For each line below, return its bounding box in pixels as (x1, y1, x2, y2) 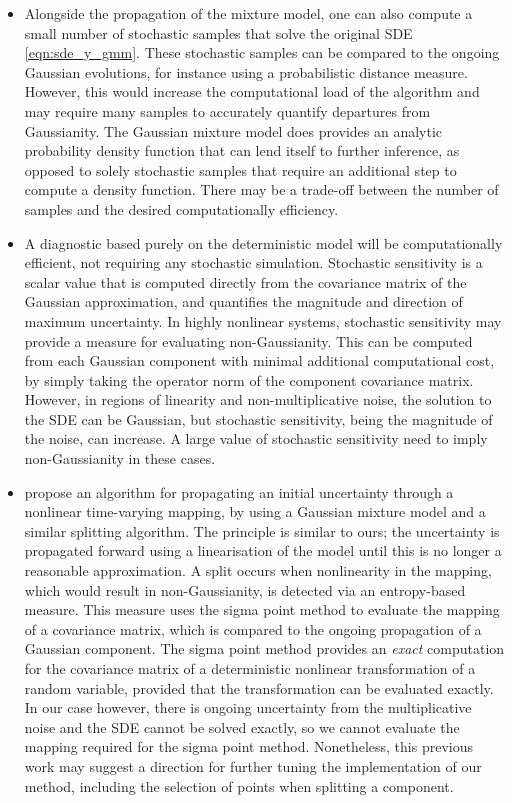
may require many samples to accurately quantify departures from (24, 100, 431, 121)
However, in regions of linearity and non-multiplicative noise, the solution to (24, 389, 492, 410)
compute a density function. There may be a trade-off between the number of (24, 179, 499, 200)
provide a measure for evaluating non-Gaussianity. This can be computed (24, 330, 473, 351)
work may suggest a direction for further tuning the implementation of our (24, 755, 482, 776)
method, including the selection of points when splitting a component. (24, 775, 454, 796)
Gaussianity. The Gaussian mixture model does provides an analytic (24, 120, 443, 141)
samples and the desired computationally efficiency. (24, 198, 339, 219)
